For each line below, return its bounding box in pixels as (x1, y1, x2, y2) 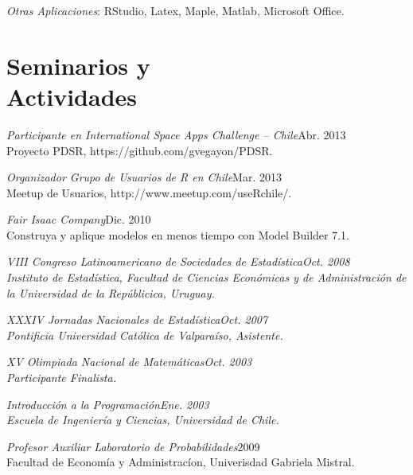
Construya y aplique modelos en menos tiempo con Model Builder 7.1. (6, 226, 350, 243)
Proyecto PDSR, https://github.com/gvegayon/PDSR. (6, 142, 273, 158)
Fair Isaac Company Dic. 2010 (6, 211, 151, 228)
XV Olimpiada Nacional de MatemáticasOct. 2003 (6, 353, 252, 370)
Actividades (6, 80, 138, 112)
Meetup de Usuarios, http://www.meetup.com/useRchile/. (6, 184, 292, 201)
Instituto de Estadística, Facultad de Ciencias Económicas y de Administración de (6, 269, 407, 286)
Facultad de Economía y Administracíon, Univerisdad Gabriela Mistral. (6, 454, 355, 470)
